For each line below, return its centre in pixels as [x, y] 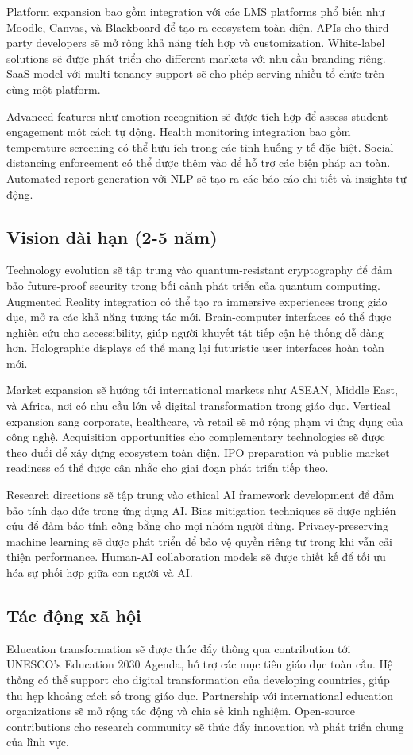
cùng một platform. [54, 89]
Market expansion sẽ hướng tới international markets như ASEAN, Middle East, [202, 390]
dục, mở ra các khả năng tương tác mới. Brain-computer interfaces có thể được [199, 317]
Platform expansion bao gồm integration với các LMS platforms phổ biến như [196, 11]
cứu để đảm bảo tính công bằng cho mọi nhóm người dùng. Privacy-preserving [198, 526]
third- [379, 27]
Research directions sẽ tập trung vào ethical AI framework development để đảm [201, 495]
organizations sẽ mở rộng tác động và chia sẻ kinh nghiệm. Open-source [181, 711]
